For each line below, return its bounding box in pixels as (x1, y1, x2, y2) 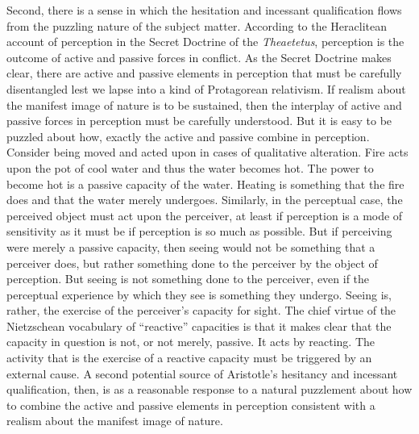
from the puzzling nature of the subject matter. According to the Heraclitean (6, 17, 387, 34)
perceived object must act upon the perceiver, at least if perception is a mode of (6, 207, 403, 223)
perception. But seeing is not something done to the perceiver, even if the (6, 270, 370, 287)
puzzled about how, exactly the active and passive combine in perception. (6, 127, 370, 144)
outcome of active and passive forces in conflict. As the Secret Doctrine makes (6, 48, 392, 65)
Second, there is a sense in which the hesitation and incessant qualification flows (6, 2, 402, 18)
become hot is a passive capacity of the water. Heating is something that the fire (6, 175, 404, 192)
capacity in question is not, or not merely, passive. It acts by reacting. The (6, 333, 375, 350)
